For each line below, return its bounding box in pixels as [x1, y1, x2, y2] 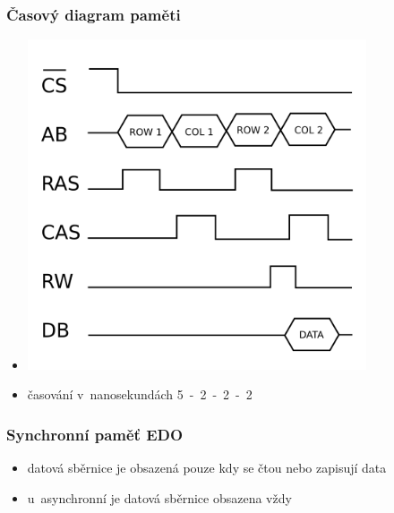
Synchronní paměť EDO [6, 423, 184, 445]
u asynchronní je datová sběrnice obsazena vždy [27, 488, 292, 507]
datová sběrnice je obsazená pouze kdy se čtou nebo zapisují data [27, 457, 387, 476]
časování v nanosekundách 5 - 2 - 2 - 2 [27, 385, 253, 404]
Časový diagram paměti [6, 3, 181, 25]
